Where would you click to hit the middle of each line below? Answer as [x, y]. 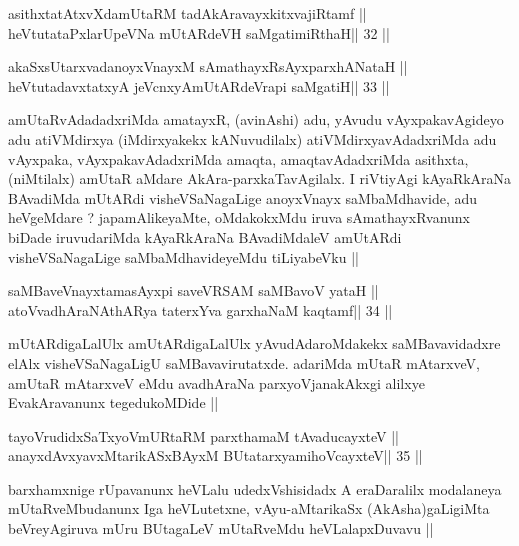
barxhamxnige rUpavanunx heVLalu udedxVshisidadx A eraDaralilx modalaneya [255, 488]
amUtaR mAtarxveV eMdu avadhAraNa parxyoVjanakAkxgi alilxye [216, 382]
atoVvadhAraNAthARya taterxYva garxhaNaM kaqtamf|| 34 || [200, 309]
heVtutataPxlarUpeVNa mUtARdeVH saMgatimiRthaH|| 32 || [199, 32]
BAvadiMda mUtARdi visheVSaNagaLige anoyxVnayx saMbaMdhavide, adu [243, 197]
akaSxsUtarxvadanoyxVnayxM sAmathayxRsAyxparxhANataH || [208, 66]
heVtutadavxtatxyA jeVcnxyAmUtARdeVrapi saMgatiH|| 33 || [199, 85]
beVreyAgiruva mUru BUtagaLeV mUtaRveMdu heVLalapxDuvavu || [221, 528]
